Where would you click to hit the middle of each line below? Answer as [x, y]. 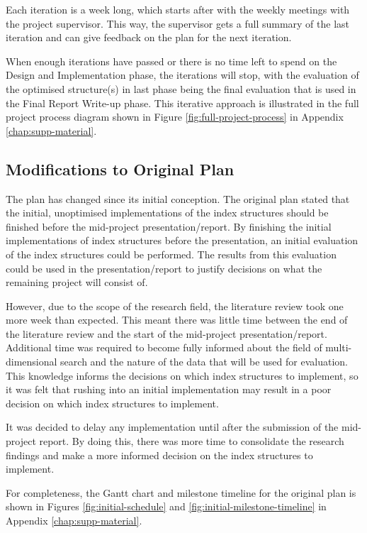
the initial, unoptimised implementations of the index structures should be [167, 213]
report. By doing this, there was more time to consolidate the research [192, 441]
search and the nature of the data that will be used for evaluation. [204, 362]
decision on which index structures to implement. [112, 403]
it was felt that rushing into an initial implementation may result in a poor [169, 389]
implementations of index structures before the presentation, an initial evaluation [182, 240]
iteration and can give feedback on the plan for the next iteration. [149, 37]
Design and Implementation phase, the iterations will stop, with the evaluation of [182, 75]
